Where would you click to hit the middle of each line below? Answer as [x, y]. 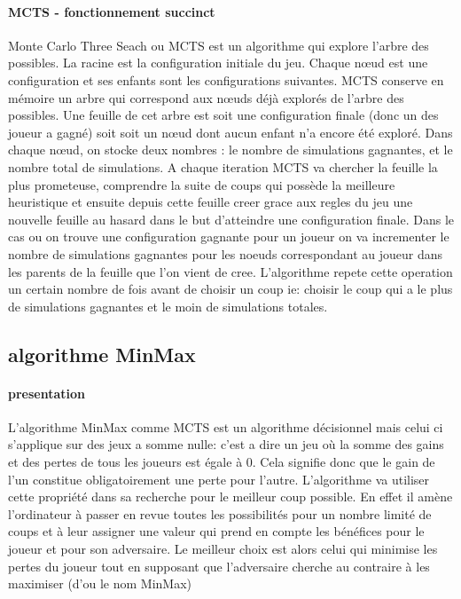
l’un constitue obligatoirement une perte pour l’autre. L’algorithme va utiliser [219, 479]
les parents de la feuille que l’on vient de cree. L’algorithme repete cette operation [230, 271]
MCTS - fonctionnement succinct [112, 11]
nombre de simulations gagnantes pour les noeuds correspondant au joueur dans [225, 253]
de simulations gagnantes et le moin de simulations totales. [168, 306]
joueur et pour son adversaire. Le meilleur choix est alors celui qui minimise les [223, 549]
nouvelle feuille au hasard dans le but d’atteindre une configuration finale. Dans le [231, 219]
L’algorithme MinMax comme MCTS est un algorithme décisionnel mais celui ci [226, 426]
